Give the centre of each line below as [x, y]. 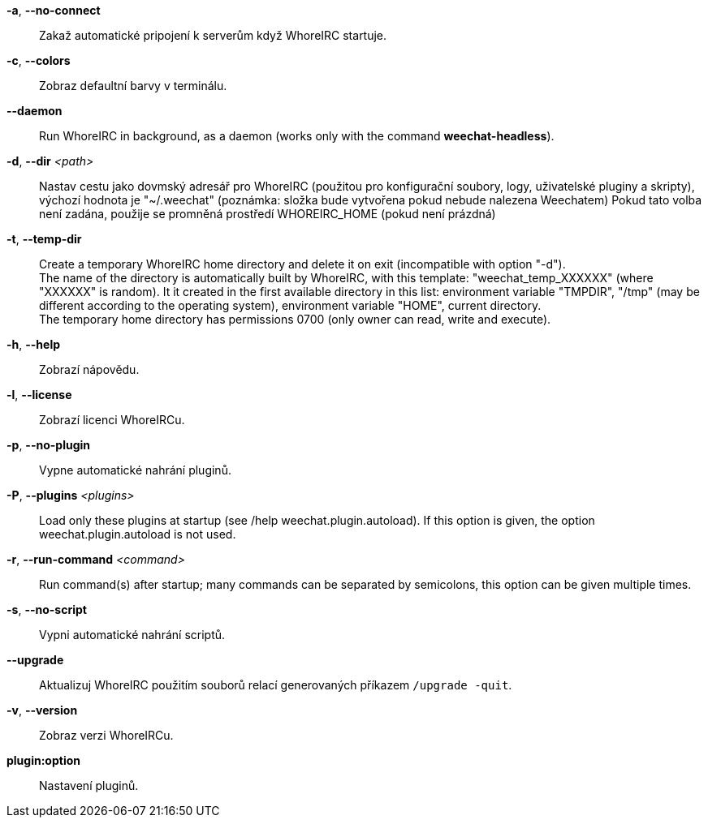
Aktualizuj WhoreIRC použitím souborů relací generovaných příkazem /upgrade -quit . [276, 685]
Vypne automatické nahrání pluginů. [135, 470]
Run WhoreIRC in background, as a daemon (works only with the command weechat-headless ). [297, 136]
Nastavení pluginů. [89, 785]
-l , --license [39, 395]
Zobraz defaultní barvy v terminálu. [133, 86]
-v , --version [42, 710]
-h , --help [34, 344]
